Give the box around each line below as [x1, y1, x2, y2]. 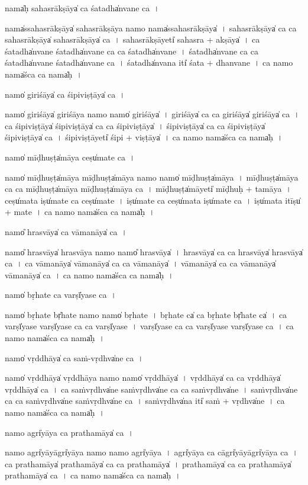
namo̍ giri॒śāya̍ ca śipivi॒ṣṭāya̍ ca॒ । [5, 88, 125, 100]
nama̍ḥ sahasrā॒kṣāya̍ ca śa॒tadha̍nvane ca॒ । [5, 2, 160, 14]
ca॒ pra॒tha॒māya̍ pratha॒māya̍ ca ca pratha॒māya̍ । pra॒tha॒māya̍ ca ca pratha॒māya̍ [5, 457, 291, 470]
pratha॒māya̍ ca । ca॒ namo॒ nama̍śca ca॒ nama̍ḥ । [5, 469, 181, 481]
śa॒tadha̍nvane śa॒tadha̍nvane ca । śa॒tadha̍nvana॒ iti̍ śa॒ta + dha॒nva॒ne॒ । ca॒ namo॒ [5, 56, 293, 69]
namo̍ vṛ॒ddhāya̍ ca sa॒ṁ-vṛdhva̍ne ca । [5, 351, 144, 364]
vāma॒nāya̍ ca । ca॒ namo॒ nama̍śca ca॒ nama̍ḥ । [5, 268, 174, 281]
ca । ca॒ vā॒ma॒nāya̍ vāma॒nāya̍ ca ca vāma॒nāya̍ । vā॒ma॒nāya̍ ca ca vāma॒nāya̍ [5, 257, 276, 269]
